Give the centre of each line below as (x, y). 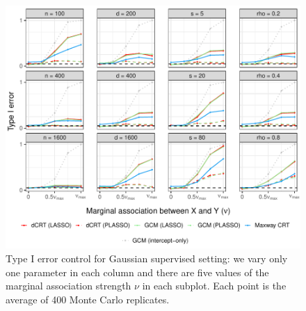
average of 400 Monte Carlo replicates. (88, 299)
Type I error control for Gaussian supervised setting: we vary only (147, 258)
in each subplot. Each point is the (214, 286)
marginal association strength (69, 286)
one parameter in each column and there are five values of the (137, 272)
